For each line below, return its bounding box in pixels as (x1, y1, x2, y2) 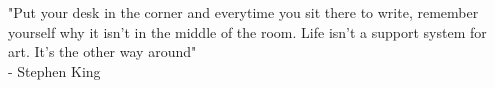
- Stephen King (8, 60, 101, 81)
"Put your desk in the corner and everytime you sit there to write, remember (8, 2, 479, 22)
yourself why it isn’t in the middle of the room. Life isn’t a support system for (8, 21, 487, 42)
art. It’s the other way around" (8, 41, 197, 62)
